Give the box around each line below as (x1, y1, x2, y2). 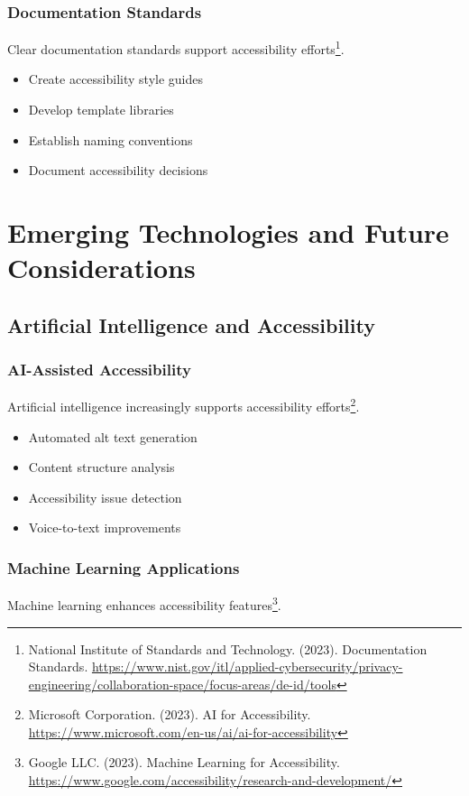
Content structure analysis (28, 458, 175, 477)
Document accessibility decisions (28, 161, 208, 180)
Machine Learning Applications (7, 556, 240, 578)
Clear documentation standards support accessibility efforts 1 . (7, 37, 345, 58)
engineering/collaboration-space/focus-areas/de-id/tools (28, 674, 336, 693)
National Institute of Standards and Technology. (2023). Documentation (28, 639, 428, 658)
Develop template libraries (28, 100, 174, 119)
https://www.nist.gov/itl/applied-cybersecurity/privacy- (91, 657, 403, 676)
